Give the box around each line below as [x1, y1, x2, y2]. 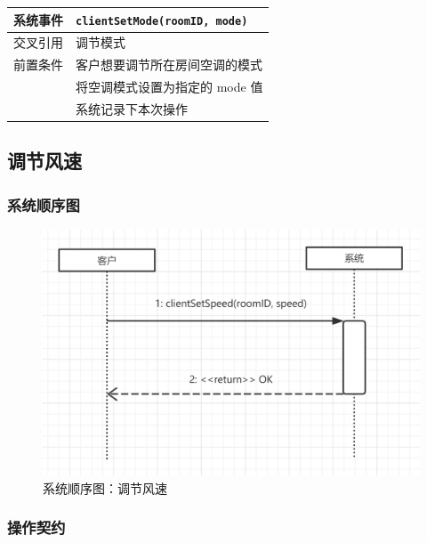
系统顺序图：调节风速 [43, 478, 167, 497]
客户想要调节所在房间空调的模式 [76, 55, 262, 74]
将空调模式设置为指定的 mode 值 [76, 77, 263, 96]
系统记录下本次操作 [76, 99, 188, 118]
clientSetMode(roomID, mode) [76, 14, 248, 28]
